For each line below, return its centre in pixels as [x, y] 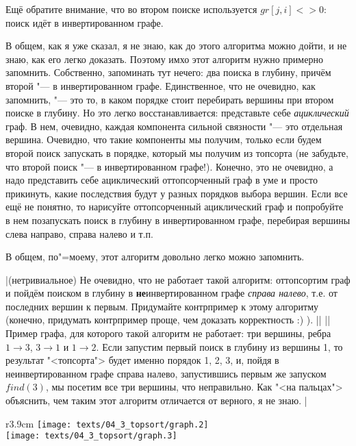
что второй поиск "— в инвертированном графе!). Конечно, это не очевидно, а [169, 166]
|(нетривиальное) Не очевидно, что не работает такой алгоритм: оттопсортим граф [178, 279]
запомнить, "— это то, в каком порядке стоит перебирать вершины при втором [170, 99]
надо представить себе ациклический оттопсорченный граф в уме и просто [162, 180]
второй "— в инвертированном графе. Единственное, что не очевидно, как [161, 85]
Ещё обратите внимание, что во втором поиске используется [131, 9]
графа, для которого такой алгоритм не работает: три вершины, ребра [186, 333]
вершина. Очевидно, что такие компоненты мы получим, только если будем [164, 139]
